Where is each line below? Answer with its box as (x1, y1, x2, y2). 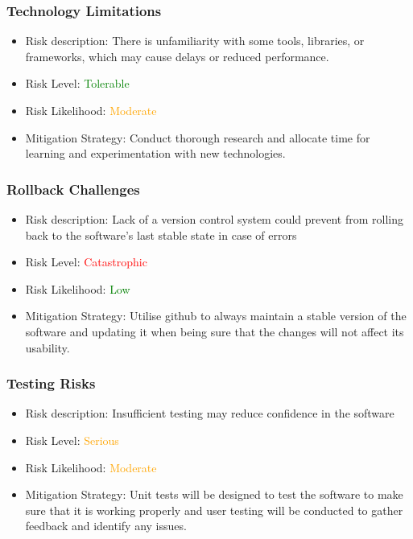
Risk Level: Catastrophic (25, 253, 147, 270)
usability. (25, 339, 70, 356)
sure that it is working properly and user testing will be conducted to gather (25, 501, 403, 518)
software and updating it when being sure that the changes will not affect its (25, 323, 404, 339)
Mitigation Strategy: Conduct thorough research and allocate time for (25, 129, 370, 146)
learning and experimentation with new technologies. (25, 145, 286, 162)
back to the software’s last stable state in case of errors (25, 226, 297, 243)
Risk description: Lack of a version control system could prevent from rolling (25, 211, 404, 227)
